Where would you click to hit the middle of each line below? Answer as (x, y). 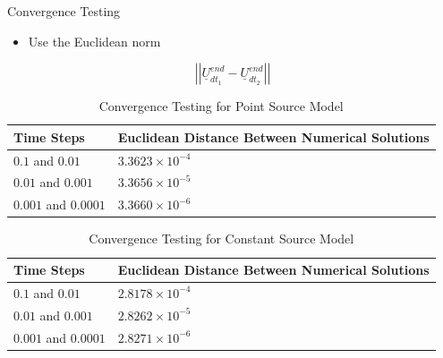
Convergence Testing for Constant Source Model (221, 239)
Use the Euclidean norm (94, 41)
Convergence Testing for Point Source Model (221, 106)
